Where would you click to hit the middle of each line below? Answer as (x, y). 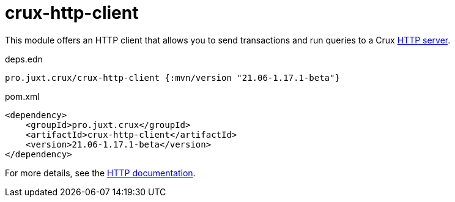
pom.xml (22, 96)
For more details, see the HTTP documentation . (100, 173)
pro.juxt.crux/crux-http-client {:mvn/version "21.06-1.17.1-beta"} (172, 77)
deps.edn (24, 59)
